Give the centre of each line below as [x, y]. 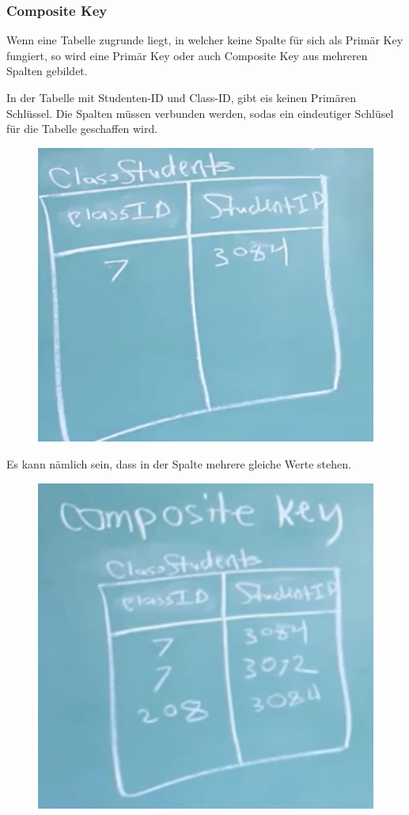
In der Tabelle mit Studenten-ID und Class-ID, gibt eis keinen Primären [181, 97]
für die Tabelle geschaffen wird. [82, 129]
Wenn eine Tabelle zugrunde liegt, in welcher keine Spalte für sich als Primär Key [205, 40]
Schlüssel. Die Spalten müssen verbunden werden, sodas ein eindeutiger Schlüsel [200, 113]
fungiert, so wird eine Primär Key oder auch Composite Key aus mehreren [187, 55]
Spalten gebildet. [47, 71]
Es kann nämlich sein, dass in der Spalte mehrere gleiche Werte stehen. [179, 463]
